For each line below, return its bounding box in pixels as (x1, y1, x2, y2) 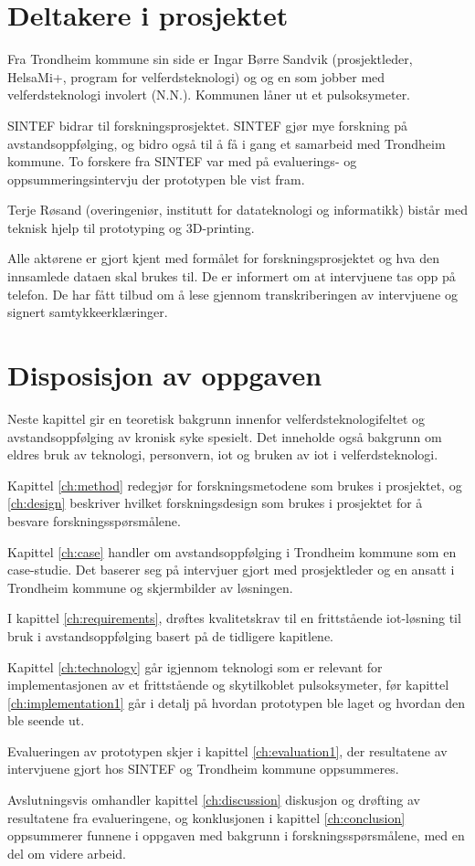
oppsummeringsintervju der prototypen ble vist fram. (7, 169, 305, 188)
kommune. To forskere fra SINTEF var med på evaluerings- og (7, 152, 357, 171)
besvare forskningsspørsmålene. (7, 511, 181, 530)
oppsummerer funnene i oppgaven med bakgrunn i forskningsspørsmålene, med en (7, 826, 465, 845)
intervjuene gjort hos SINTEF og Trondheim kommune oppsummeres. (7, 759, 399, 778)
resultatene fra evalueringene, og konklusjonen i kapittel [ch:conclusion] (7, 808, 406, 827)
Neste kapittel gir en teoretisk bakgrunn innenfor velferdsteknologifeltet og (7, 408, 426, 428)
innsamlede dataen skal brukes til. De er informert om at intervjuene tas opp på (7, 267, 456, 286)
